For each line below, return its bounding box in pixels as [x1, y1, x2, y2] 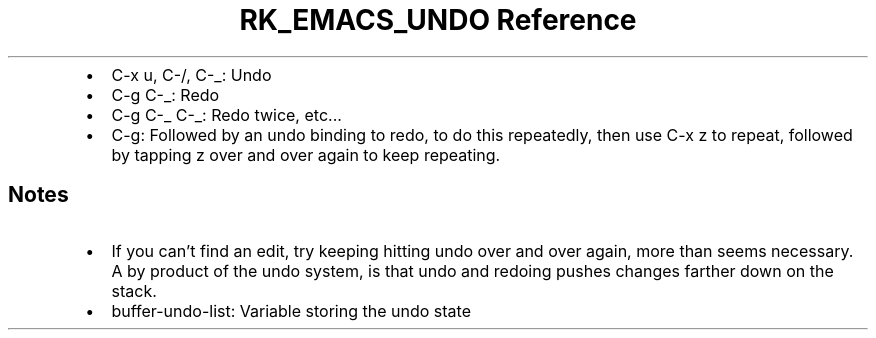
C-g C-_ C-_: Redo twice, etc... [111, 104, 342, 125]
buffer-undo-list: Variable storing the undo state [111, 300, 471, 321]
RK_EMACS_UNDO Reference [239, 3, 637, 37]
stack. [111, 280, 157, 301]
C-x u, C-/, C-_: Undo [111, 64, 272, 85]
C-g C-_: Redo [111, 84, 220, 105]
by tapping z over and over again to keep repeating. [111, 144, 501, 165]
